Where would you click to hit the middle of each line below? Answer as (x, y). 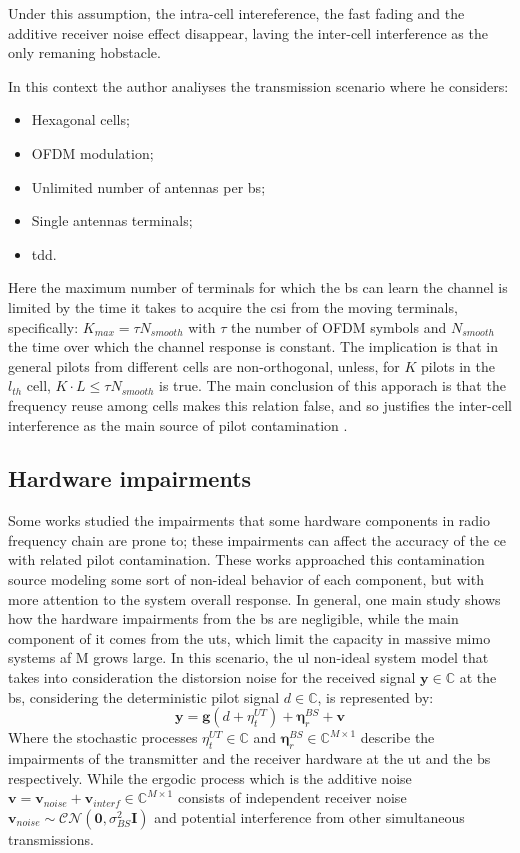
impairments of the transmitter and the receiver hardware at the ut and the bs (249, 758)
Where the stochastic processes (103, 737)
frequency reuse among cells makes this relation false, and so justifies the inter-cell (260, 404)
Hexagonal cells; (80, 119)
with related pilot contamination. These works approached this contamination (246, 559)
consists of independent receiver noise (292, 797)
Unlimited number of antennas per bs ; (148, 186)
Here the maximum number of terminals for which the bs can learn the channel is (258, 287)
